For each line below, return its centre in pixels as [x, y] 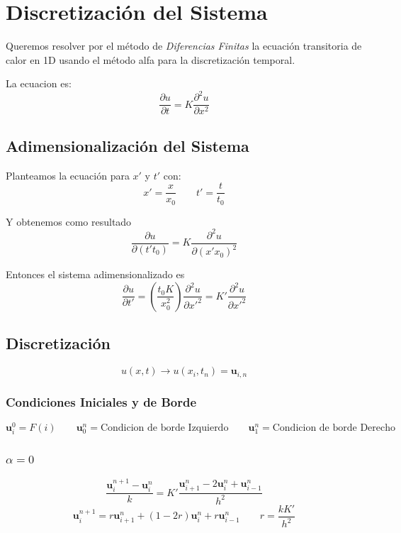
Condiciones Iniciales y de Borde [101, 402]
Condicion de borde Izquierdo [164, 428]
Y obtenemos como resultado [69, 221]
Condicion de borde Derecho [334, 428]
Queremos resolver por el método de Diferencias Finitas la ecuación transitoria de [184, 46]
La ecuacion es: [39, 83]
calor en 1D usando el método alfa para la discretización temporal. [151, 59]
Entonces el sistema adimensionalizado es [95, 274]
